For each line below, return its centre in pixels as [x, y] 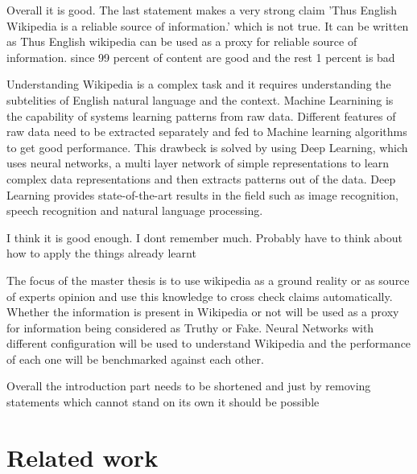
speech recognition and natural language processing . [135, 210]
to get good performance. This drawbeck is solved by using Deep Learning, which [207, 147]
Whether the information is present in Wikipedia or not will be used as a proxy [203, 312]
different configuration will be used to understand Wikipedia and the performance [209, 343]
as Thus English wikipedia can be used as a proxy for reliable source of [182, 41]
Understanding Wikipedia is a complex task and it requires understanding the [199, 84]
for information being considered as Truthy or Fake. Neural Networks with [190, 327]
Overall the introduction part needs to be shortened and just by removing [189, 386]
